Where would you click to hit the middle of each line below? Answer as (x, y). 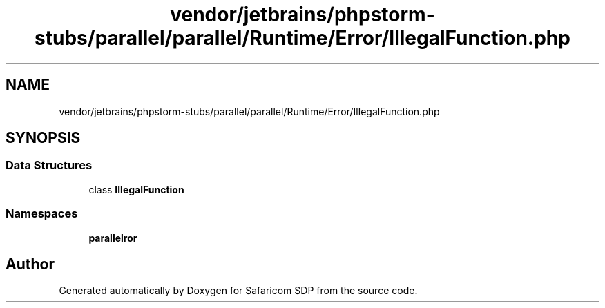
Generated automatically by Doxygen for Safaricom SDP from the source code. (238, 291)
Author (30, 264)
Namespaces (42, 214)
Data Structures (49, 165)
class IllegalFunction (136, 189)
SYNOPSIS (43, 138)
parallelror (113, 238)
